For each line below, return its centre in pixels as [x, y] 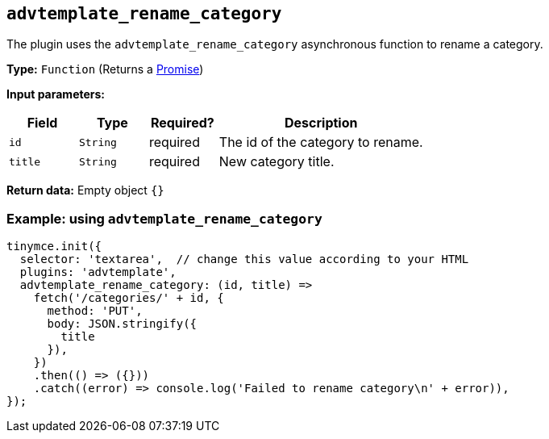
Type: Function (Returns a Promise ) [105, 69]
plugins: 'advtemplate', [98, 272]
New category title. [277, 162]
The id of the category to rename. [321, 142]
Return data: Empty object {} [85, 190]
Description [321, 123]
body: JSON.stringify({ [122, 324]
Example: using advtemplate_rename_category [164, 218]
